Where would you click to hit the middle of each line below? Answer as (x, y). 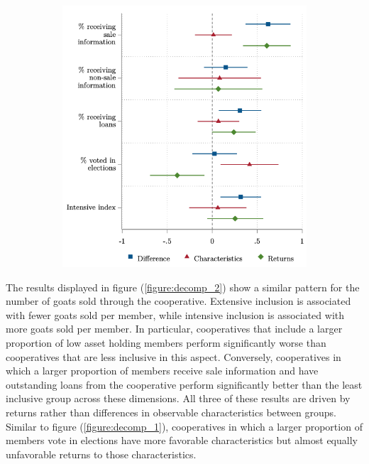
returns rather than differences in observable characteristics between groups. (171, 412)
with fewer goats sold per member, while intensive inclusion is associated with (175, 314)
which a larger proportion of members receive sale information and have (162, 371)
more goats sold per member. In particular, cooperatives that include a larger (174, 329)
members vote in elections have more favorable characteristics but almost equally (182, 440)
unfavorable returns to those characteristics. (101, 454)
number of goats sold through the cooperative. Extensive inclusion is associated (178, 301)
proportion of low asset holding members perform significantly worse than (166, 343)
